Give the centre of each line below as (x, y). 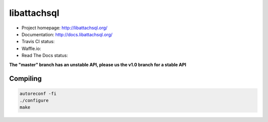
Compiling (26, 79)
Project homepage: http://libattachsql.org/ (65, 28)
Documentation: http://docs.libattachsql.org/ (67, 34)
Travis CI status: (38, 42)
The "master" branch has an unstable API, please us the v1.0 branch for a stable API (98, 64)
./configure (34, 100)
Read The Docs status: (45, 56)
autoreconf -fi (38, 93)
